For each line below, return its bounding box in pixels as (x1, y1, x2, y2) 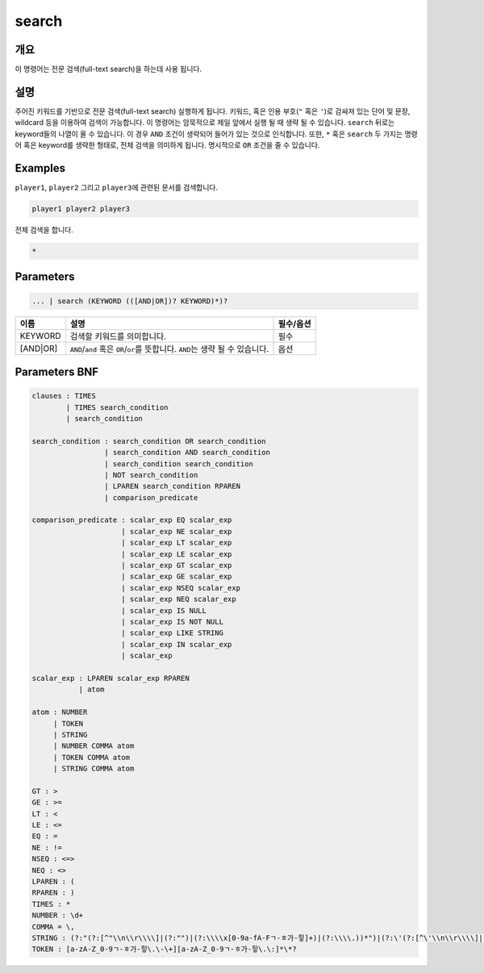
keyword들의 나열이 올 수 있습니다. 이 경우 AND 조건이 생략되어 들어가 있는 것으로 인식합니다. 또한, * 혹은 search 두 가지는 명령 (15, 129, 419, 139)
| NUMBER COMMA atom (52, 741, 135, 750)
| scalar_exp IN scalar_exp (121, 640, 232, 649)
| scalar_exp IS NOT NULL (121, 617, 223, 626)
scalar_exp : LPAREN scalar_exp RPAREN (31, 674, 190, 683)
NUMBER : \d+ (31, 911, 84, 920)
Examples (15, 161, 66, 175)
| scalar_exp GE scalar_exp (121, 572, 232, 581)
